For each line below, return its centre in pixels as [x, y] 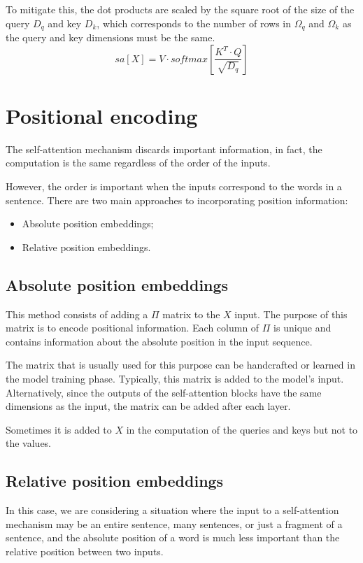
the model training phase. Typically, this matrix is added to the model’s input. [175, 378]
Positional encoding [102, 115]
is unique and [302, 328]
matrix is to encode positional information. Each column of [133, 328]
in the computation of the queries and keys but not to [242, 429]
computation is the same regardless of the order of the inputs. [138, 163]
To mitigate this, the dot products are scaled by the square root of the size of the [180, 9]
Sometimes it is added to [59, 429]
